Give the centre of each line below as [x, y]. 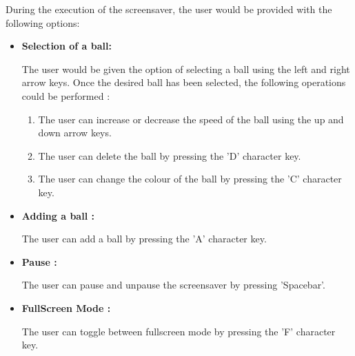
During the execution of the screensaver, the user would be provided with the [169, 9]
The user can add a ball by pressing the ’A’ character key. [144, 239]
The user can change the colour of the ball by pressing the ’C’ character [190, 179]
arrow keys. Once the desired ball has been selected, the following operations [184, 82]
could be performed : [66, 95]
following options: [43, 22]
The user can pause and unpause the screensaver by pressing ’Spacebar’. [173, 285]
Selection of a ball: [67, 46]
